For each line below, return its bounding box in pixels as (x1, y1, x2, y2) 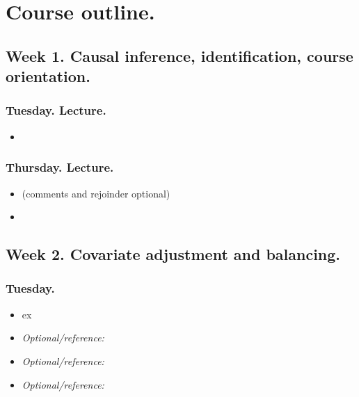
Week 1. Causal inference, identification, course (6, 44, 353, 66)
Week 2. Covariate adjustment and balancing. (6, 243, 341, 265)
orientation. (6, 65, 90, 87)
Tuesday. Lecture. (6, 102, 106, 119)
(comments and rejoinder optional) (22, 186, 170, 200)
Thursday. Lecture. (6, 159, 114, 176)
